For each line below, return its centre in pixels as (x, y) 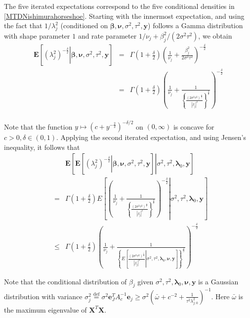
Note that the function (38, 126)
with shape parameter (37, 35)
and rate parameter (107, 35)
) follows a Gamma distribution (195, 25)
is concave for (194, 126)
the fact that (23, 25)
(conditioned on (84, 25)
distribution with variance (43, 296)
